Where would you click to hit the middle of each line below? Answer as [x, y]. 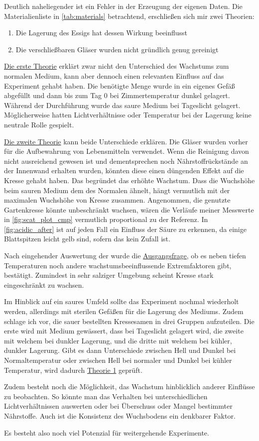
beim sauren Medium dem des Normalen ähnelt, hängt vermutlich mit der [117, 190]
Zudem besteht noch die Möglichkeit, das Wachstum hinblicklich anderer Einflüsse [129, 386]
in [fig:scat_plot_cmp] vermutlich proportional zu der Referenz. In [106, 219]
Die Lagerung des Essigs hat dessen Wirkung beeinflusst [102, 33]
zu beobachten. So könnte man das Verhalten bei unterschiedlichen [106, 396]
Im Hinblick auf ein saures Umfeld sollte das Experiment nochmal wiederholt [122, 301]
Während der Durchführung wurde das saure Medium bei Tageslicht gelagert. [122, 105]
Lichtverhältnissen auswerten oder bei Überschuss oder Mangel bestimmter [118, 406]
